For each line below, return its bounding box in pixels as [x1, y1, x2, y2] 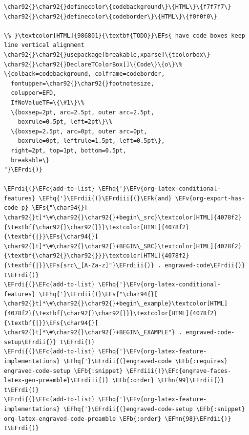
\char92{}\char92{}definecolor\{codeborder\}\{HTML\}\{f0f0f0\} [4, 13, 217, 20]
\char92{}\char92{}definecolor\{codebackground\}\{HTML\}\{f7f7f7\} [4, 3, 231, 10]
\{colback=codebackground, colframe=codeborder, [4, 70, 165, 78]
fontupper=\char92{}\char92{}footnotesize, [11, 80, 154, 87]
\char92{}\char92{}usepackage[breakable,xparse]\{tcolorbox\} [4, 51, 210, 58]
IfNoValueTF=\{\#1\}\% [11, 99, 84, 106]
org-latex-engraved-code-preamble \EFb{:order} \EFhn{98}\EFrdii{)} [4, 415, 231, 422]
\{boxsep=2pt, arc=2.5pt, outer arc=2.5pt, [11, 109, 154, 116]
